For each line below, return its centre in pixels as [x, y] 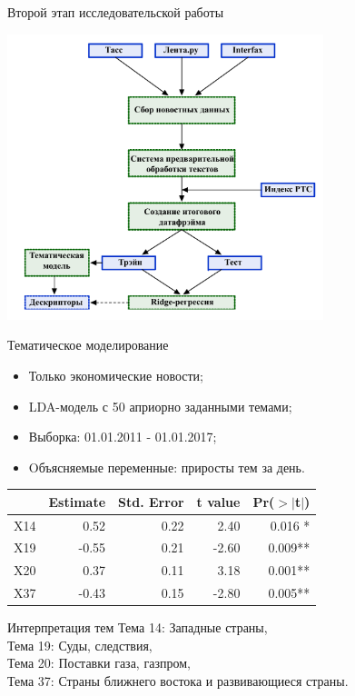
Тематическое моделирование [88, 345]
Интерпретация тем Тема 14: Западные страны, [138, 627]
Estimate [77, 501]
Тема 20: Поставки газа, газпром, [99, 663]
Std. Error [151, 501]
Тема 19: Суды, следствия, [80, 645]
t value [218, 501]
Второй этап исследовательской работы [116, 12]
